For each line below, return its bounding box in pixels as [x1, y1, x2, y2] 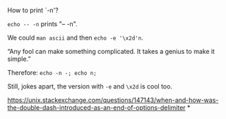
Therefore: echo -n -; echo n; [7, 69, 97, 76]
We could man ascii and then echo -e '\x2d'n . [7, 33, 143, 42]
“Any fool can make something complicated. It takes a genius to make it [7, 47, 215, 55]
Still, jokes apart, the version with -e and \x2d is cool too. [7, 82, 173, 91]
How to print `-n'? [7, 6, 59, 14]
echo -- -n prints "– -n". [7, 20, 78, 28]
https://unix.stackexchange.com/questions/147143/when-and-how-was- [7, 96, 219, 104]
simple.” [7, 55, 31, 63]
